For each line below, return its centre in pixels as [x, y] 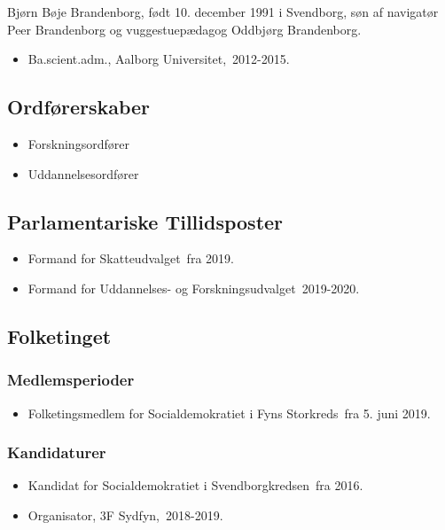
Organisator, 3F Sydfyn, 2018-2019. [125, 514]
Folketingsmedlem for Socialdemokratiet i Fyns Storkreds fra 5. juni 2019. [229, 413]
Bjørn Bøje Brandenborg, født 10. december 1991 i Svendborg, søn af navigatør [223, 12]
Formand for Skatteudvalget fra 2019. [131, 258]
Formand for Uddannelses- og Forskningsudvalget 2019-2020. [194, 288]
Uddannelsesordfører [83, 173]
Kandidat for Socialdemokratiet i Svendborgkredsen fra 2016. [195, 485]
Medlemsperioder [71, 380]
